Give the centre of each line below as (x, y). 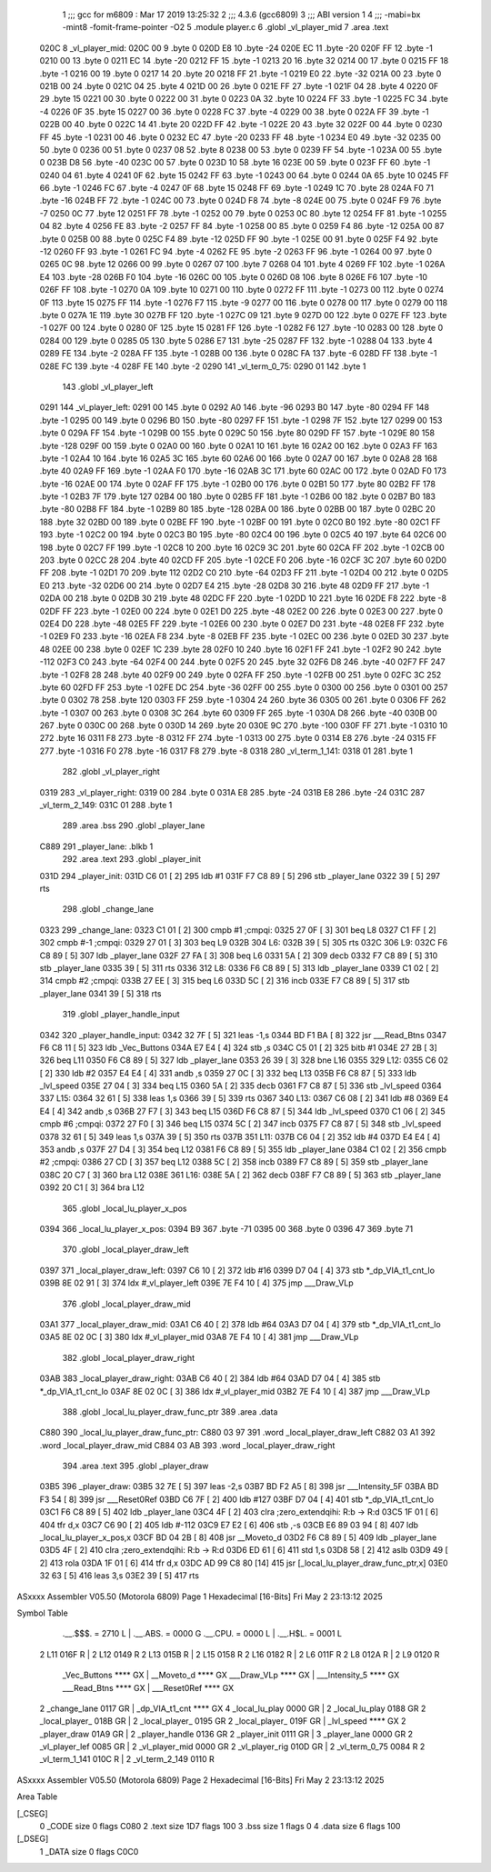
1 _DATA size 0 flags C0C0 (89, 1851)
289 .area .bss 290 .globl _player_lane (134, 826)
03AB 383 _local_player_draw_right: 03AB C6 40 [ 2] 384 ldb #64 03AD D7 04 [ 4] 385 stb (210, 1378)
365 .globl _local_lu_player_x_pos (125, 1208)
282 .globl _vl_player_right (111, 772)
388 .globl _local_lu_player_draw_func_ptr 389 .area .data (170, 1412)
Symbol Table (42, 1613)
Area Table (37, 1797)
